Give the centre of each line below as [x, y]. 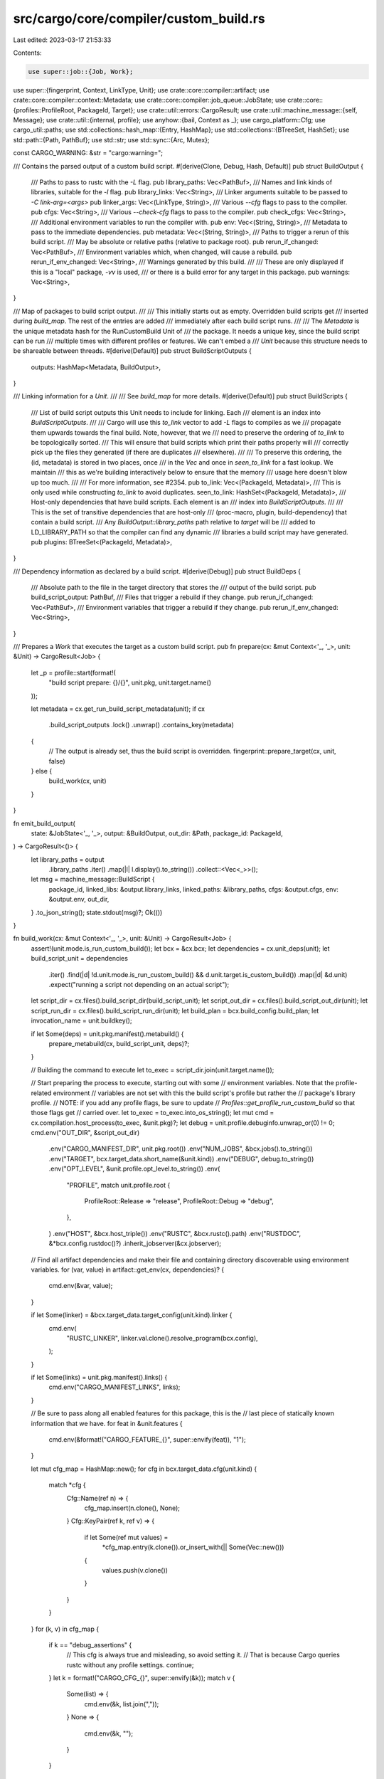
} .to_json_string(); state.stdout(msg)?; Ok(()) [97, 912]
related [41, 1093]
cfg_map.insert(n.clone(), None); [132, 1508]
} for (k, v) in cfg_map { [65, 1629]
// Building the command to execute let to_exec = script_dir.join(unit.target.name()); [153, 1070]
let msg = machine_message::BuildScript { [93, 880]
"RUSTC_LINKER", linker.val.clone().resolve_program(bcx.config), [162, 1338]
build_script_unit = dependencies [79, 959]
